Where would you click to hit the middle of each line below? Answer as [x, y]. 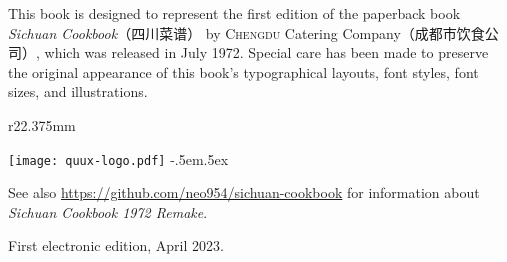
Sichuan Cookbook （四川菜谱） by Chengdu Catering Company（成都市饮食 [246, 32]
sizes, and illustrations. [78, 91]
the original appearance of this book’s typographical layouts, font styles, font [243, 71]
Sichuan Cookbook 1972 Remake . [108, 211]
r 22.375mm [42, 124]
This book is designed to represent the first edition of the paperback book [234, 13]
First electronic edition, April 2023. [116, 245]
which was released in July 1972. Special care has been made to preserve [266, 52]
